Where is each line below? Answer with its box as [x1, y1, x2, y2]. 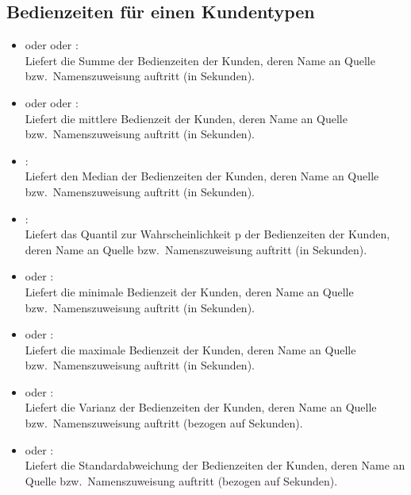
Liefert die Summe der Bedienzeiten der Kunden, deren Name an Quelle [25, 52, 375, 68]
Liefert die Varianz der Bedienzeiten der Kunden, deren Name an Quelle [25, 399, 377, 416]
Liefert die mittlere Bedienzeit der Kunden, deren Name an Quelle [25, 110, 348, 126]
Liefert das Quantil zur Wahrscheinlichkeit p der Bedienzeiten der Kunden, [25, 226, 390, 242]
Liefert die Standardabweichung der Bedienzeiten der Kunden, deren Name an [25, 457, 405, 474]
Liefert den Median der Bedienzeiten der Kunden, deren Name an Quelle [25, 168, 379, 184]
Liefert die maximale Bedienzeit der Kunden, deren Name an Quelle [25, 341, 356, 358]
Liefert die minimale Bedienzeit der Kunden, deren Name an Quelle [25, 283, 354, 300]
